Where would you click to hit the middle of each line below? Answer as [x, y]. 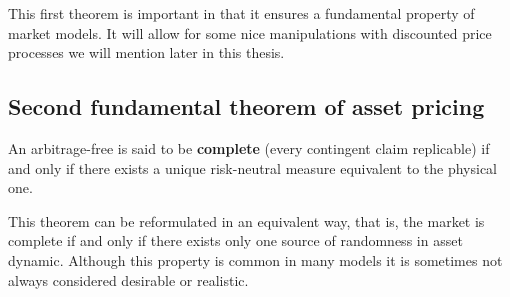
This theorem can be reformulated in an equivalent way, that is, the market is [246, 220]
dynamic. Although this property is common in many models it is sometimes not [255, 259]
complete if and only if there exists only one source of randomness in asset [235, 240]
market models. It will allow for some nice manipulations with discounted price [250, 32]
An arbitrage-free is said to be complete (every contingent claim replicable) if [249, 147]
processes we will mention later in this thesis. [146, 52]
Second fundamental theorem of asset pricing [246, 106]
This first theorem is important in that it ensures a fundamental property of [241, 13]
